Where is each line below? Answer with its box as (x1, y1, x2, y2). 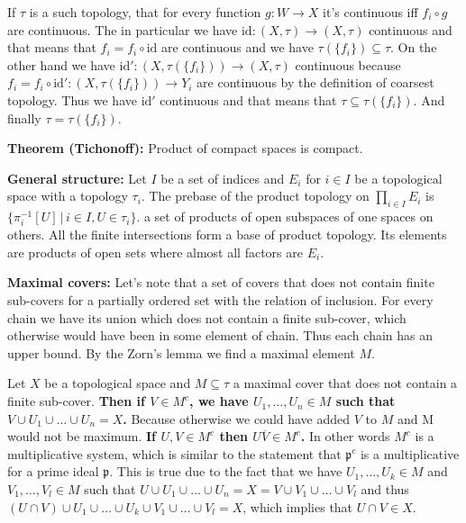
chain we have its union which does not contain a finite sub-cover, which (7, 308, 407, 327)
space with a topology (7, 186, 128, 205)
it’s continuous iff (323, 3, 418, 21)
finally (7, 108, 41, 127)
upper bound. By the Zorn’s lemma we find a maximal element (7, 343, 355, 362)
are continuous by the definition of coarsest (196, 73, 434, 92)
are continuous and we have (161, 38, 314, 57)
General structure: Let (7, 168, 147, 187)
